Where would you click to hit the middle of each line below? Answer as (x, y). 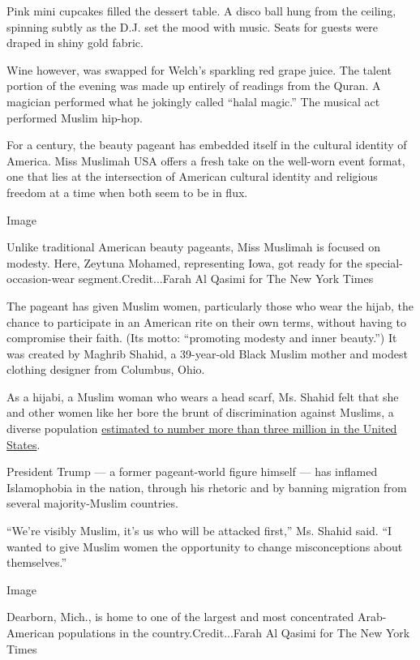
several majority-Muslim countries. (92, 503)
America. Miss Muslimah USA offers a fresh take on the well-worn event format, (206, 160)
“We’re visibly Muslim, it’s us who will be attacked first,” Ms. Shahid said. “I (199, 531)
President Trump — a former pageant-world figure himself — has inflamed (192, 471)
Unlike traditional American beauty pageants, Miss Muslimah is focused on (194, 247)
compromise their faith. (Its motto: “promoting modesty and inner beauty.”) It (202, 338)
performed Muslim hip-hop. (75, 117)
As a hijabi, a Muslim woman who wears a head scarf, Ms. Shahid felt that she (203, 396)
